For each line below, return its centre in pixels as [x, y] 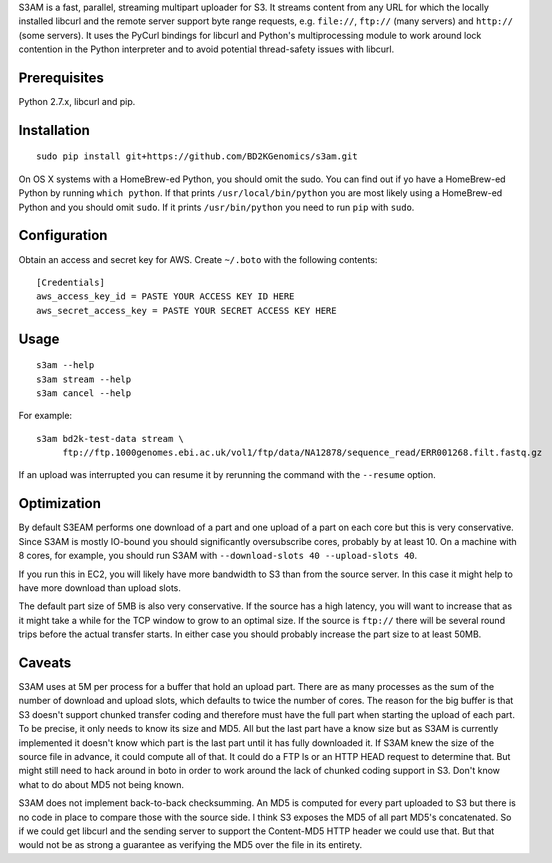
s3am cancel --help [84, 393]
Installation [54, 130]
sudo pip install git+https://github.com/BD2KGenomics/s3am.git [197, 156]
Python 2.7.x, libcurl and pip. [77, 102]
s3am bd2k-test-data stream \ [110, 438]
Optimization [60, 503]
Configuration [63, 235]
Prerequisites [61, 77]
